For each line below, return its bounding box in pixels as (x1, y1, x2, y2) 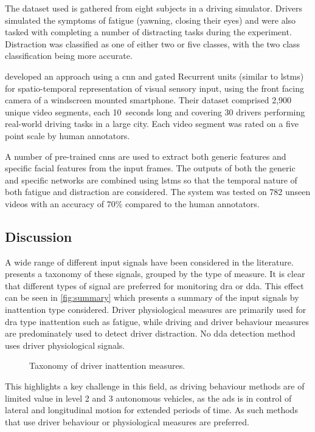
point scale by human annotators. (5, 129, 130, 142)
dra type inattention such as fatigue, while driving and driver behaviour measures (5, 315, 309, 327)
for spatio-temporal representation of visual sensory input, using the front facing (5, 81, 304, 94)
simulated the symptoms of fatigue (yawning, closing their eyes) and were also (5, 13, 296, 26)
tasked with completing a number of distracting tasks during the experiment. (5, 26, 292, 38)
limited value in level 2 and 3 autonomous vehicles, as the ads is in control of (5, 391, 292, 404)
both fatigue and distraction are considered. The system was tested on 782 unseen (5, 185, 311, 198)
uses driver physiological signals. (5, 338, 125, 351)
